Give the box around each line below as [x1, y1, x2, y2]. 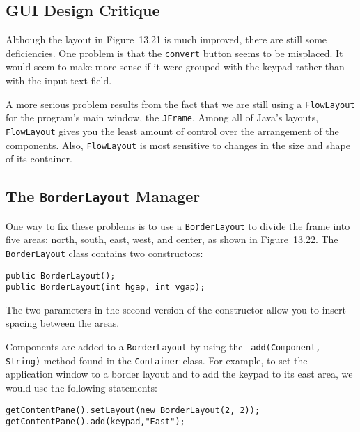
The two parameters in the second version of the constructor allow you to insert [6, 302, 347, 316]
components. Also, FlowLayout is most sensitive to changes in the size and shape [6, 137, 350, 152]
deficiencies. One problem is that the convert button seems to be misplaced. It [6, 45, 343, 60]
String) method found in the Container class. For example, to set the [6, 353, 308, 367]
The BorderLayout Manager [6, 185, 201, 207]
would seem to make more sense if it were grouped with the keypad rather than [6, 59, 345, 74]
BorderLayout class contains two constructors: [6, 245, 203, 260]
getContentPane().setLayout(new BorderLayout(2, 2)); [6, 405, 260, 415]
